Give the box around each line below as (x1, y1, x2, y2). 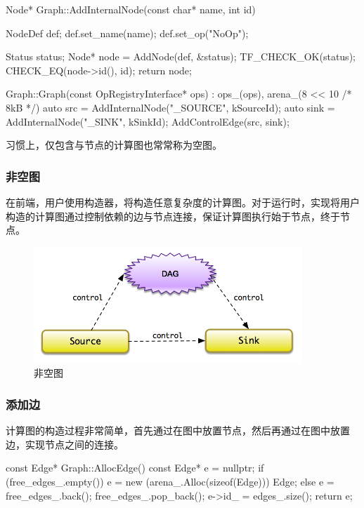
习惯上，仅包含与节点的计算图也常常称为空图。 (6, 138, 222, 152)
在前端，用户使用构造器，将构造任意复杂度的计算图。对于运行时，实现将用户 (6, 194, 360, 209)
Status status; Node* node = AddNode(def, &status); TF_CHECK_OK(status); (6, 49, 356, 64)
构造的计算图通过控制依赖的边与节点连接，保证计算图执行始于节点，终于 (6, 208, 340, 223)
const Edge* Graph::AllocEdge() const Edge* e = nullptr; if (6, 460, 264, 475)
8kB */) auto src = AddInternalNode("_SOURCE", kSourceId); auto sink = (6, 100, 335, 114)
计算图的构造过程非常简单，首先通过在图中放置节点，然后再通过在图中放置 (6, 423, 350, 438)
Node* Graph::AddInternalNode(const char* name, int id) (6, 2, 256, 16)
